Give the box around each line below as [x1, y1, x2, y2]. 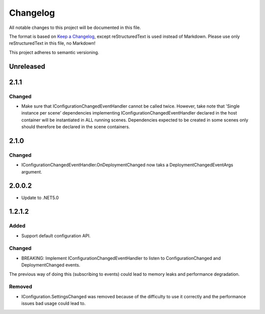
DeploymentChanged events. [21, 262, 80, 268]
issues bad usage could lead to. [21, 300, 86, 307]
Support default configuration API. [21, 232, 91, 238]
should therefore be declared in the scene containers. [21, 124, 130, 130]
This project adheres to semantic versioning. [9, 49, 99, 55]
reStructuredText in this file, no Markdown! [9, 40, 96, 46]
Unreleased [9, 62, 46, 71]
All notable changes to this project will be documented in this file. [9, 25, 141, 30]
